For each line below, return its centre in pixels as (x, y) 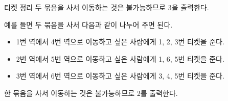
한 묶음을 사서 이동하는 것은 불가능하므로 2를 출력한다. (91, 93)
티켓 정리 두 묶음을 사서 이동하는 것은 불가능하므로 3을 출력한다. (107, 7)
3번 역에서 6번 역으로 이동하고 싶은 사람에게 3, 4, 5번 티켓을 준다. (120, 76)
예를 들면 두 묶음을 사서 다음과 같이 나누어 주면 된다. (88, 24)
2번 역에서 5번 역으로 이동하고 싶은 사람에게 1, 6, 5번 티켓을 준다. (120, 58)
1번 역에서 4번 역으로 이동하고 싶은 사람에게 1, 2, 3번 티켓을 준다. (120, 42)
